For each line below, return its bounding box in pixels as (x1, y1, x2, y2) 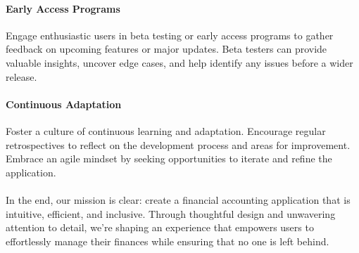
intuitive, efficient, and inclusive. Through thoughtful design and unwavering (6, 206, 336, 221)
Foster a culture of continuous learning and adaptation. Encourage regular (6, 123, 326, 138)
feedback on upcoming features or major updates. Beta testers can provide (6, 41, 327, 56)
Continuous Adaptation (6, 96, 122, 111)
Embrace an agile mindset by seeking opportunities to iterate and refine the (6, 151, 332, 166)
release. (6, 69, 37, 84)
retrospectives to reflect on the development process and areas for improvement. (6, 137, 351, 152)
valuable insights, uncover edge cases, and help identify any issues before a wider (6, 55, 353, 70)
